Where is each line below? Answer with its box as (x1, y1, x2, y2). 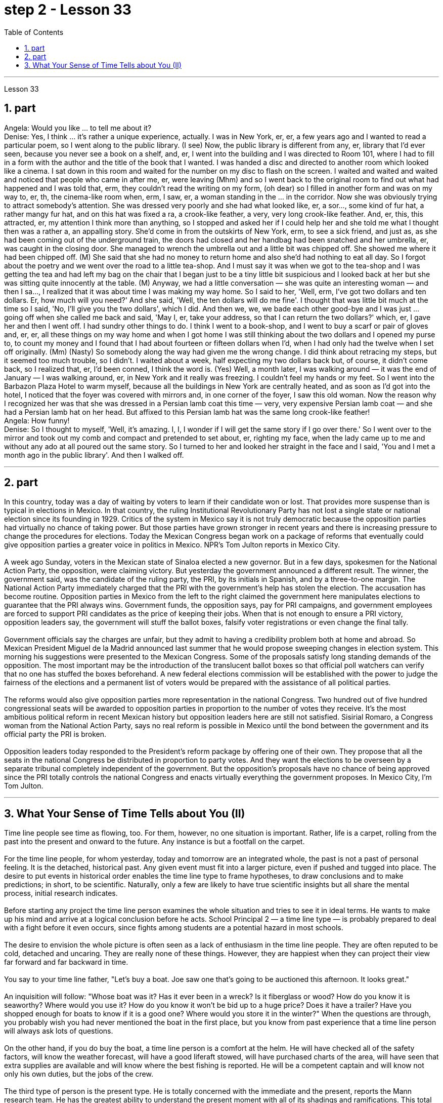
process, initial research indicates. (4, 889, 118, 898)
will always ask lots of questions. (4, 1027, 113, 1036)
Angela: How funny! (4, 416, 70, 425)
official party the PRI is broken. (4, 730, 107, 739)
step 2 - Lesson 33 (4, 1, 131, 18)
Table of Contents (4, 27, 64, 36)
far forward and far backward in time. (4, 958, 128, 967)
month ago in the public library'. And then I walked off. (4, 450, 184, 459)
